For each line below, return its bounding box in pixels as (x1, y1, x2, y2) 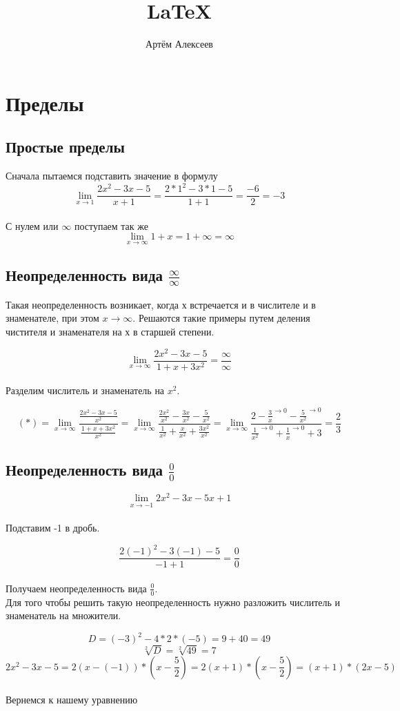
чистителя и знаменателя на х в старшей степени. (6, 324, 214, 338)
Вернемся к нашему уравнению (6, 692, 138, 707)
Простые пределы (6, 136, 125, 157)
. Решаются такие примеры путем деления (132, 311, 310, 325)
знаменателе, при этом (6, 311, 99, 325)
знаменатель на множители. (6, 608, 121, 623)
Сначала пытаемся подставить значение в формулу (6, 168, 218, 183)
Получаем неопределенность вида (6, 581, 147, 595)
